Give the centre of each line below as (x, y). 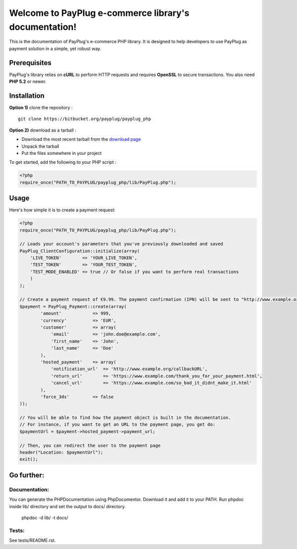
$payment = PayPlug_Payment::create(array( (73, 306)
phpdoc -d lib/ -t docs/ (45, 517)
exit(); (29, 459)
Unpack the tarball (40, 146)
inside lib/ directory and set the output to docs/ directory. (67, 506)
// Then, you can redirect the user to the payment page (90, 445)
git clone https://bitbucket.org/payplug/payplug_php (84, 119)
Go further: (27, 475)
